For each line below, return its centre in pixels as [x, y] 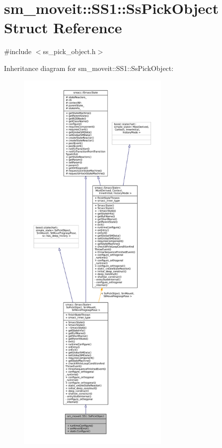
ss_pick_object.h [69, 51]
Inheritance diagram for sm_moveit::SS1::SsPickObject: [89, 68]
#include [18, 51]
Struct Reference [63, 28]
